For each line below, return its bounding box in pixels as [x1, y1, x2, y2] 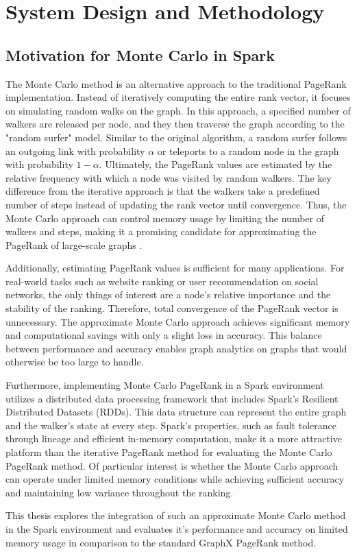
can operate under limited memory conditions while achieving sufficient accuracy [5, 472, 345, 486]
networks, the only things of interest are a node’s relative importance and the [5, 287, 331, 302]
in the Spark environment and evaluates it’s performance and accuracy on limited [5, 521, 348, 535]
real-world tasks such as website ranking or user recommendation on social [5, 274, 319, 288]
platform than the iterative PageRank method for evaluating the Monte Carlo [5, 445, 332, 459]
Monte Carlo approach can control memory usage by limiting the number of [5, 210, 324, 225]
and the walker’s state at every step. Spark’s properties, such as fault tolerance [5, 418, 336, 432]
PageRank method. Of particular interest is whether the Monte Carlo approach [5, 458, 338, 472]
